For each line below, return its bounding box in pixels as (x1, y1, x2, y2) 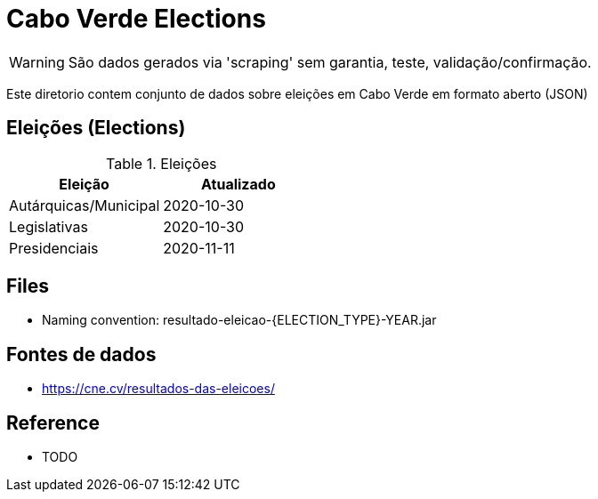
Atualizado (201, 174, 276, 193)
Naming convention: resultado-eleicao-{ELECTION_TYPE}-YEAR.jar (42, 312, 437, 328)
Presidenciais (9, 238, 99, 257)
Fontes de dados (6, 342, 157, 366)
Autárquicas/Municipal (9, 196, 160, 214)
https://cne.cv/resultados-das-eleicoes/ (42, 381, 275, 397)
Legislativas (9, 217, 88, 236)
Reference (6, 411, 100, 434)
